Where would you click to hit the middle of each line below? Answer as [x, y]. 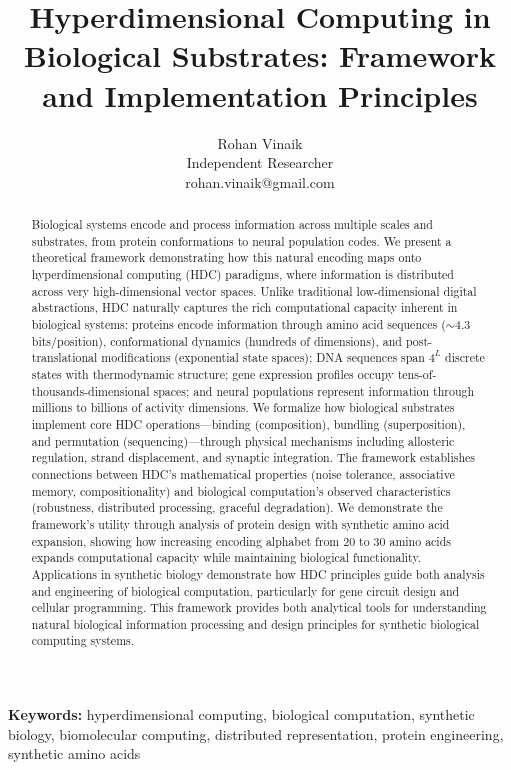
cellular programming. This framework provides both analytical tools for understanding [259, 607]
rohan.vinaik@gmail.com [260, 181]
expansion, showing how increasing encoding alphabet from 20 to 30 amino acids [241, 540]
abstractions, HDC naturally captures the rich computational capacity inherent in [244, 307]
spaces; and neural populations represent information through [314, 390]
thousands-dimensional [90, 390]
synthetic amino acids [74, 753]
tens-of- [417, 373]
